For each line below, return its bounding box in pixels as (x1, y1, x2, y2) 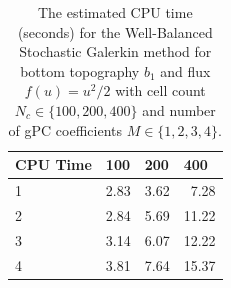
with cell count (115, 80, 206, 101)
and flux (160, 60, 211, 81)
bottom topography (20, 60, 140, 81)
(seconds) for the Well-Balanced (17, 21, 213, 42)
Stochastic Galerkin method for (19, 41, 212, 62)
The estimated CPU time (37, 2, 193, 22)
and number (142, 99, 216, 120)
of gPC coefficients (8, 119, 123, 140)
